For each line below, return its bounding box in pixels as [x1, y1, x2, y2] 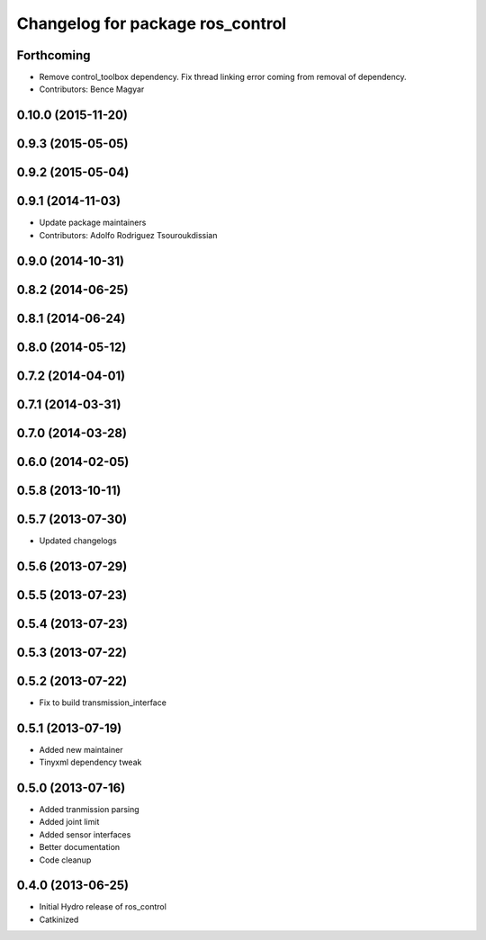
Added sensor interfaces [39, 828, 131, 840]
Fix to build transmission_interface [39, 697, 166, 708]
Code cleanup [39, 855, 92, 865]
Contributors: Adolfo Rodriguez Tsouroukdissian [39, 229, 218, 240]
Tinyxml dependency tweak [39, 756, 142, 768]
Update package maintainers [39, 217, 147, 228]
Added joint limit [39, 817, 100, 828]
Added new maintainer [39, 744, 123, 755]
